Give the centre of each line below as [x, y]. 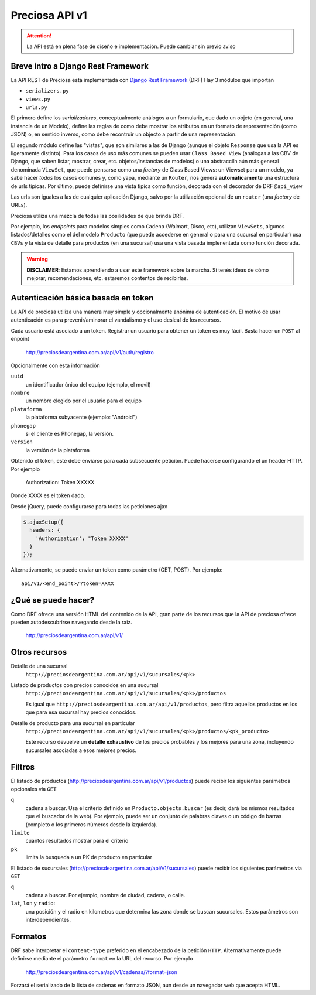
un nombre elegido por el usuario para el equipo [83, 401]
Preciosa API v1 [49, 15]
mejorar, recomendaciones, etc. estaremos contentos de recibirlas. [107, 278]
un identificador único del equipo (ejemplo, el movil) [88, 384]
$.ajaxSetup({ [43, 522]
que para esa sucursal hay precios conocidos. [81, 712]
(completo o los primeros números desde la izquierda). [92, 824]
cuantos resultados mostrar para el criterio [77, 841]
